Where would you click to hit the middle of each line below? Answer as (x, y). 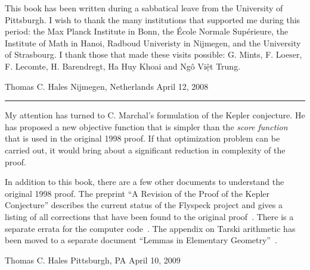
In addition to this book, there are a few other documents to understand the (145, 182)
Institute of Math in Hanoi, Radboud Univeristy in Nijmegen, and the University (153, 43)
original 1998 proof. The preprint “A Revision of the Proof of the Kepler (137, 193)
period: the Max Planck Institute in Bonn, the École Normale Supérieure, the (147, 31)
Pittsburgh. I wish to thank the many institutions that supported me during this (153, 19)
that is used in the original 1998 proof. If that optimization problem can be (142, 138)
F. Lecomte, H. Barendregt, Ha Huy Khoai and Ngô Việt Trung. (123, 66)
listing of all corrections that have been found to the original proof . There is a (149, 216)
